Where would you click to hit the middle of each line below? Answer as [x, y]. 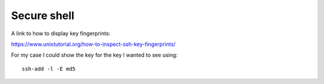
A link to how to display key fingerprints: [61, 33]
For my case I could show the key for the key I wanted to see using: [94, 55]
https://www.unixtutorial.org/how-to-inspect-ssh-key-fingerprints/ [93, 44]
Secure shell [43, 15]
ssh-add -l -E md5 [49, 69]
